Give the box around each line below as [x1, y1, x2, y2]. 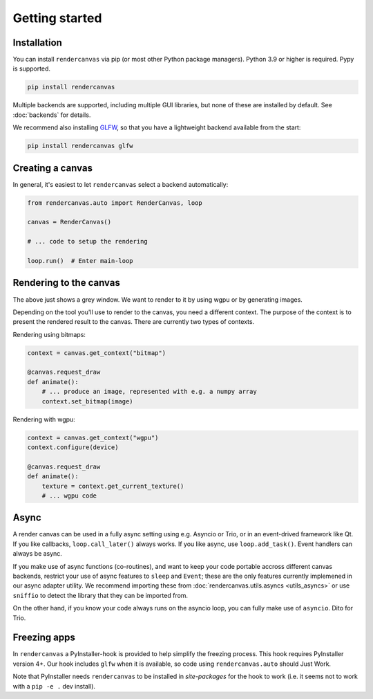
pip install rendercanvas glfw [27, 142, 134, 150]
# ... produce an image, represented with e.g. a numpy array [41, 388, 257, 396]
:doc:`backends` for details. [12, 111, 91, 119]
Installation [12, 37, 62, 48]
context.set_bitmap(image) [41, 397, 134, 405]
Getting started [12, 10, 102, 26]
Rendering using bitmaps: [12, 330, 86, 338]
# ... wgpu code [41, 491, 97, 500]
